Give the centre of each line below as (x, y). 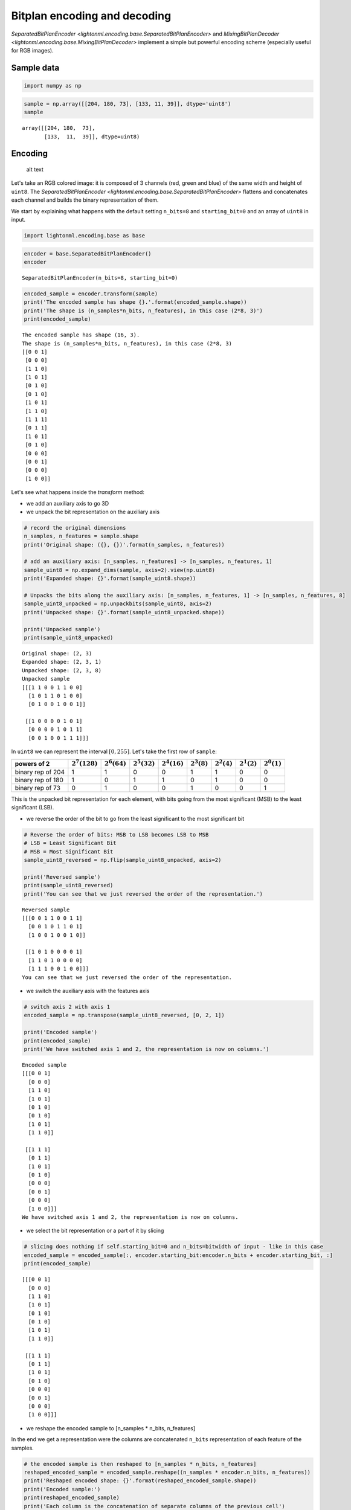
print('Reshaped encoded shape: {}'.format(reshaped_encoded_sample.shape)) (140, 1481)
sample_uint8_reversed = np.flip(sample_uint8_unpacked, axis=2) (123, 860)
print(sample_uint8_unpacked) (69, 638)
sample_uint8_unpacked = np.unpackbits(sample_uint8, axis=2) (118, 604)
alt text (35, 170)
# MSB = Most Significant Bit (69, 851)
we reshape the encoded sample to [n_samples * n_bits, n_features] (111, 1428)
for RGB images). (32, 51)
